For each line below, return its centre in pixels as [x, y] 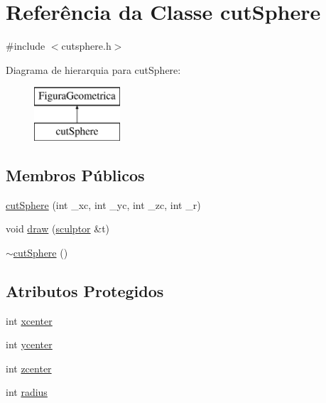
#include [26, 46]
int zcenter [29, 368]
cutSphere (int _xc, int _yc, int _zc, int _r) [103, 204]
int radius [27, 392]
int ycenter [29, 344]
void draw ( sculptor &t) [58, 229]
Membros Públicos [75, 174]
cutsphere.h [86, 46]
